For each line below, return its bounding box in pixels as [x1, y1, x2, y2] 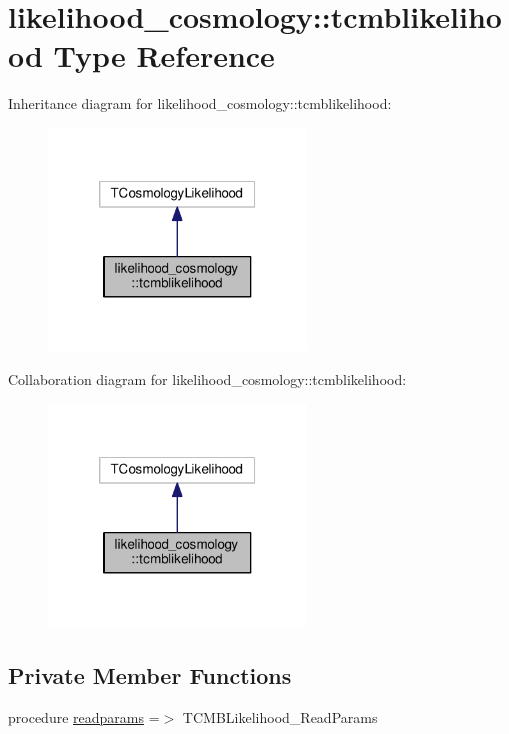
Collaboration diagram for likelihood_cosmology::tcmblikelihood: [8, 369, 407, 390]
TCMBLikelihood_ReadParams [182, 706, 378, 727]
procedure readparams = [8, 706, 160, 727]
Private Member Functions [8, 660, 292, 691]
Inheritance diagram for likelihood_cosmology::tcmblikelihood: [8, 93, 392, 114]
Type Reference [53, 35, 275, 76]
